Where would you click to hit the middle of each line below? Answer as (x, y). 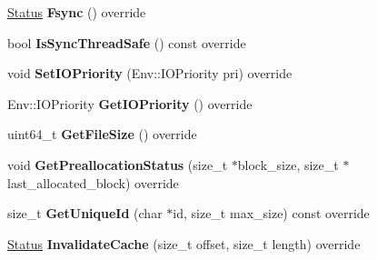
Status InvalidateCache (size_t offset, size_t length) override (184, 243)
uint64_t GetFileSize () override (102, 134)
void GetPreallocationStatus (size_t (118, 164)
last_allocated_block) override (93, 182)
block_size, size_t (288, 164)
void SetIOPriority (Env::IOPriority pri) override (150, 73)
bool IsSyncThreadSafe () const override (127, 42)
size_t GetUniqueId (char (85, 213)
